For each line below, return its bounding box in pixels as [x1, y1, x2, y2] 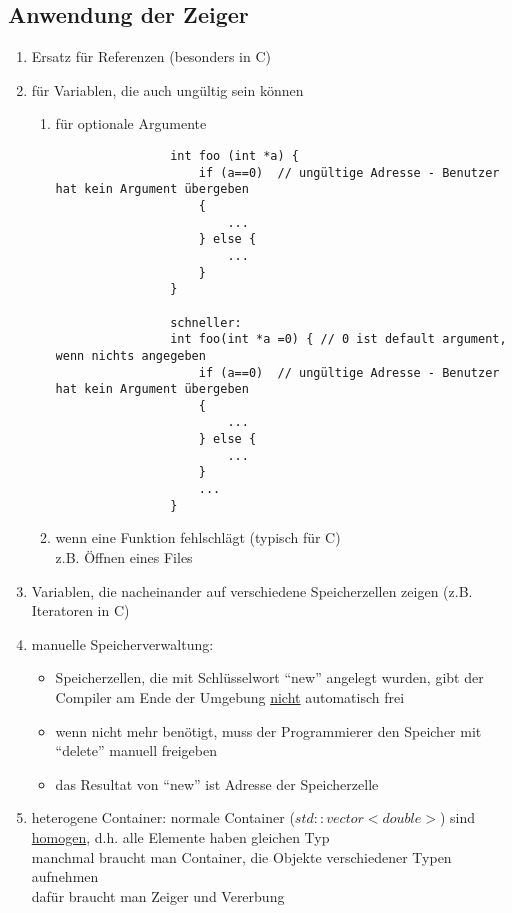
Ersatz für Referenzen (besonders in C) [31, 46, 271, 67]
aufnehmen [31, 866, 99, 887]
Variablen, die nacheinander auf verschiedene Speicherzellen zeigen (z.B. [31, 580, 473, 601]
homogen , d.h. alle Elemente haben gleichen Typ [31, 826, 330, 847]
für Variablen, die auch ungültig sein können [31, 79, 304, 100]
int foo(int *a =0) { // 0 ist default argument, [170, 332, 507, 347]
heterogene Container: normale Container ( [31, 807, 295, 828]
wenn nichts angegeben [55, 348, 206, 363]
